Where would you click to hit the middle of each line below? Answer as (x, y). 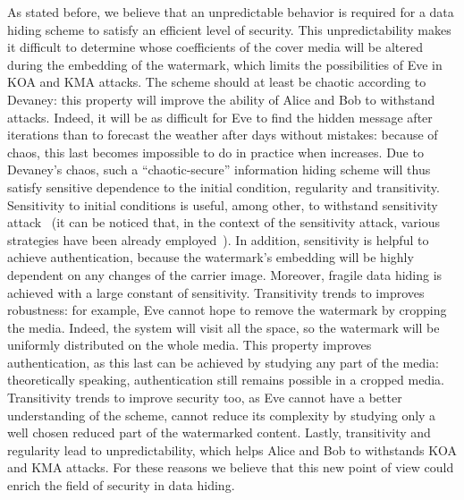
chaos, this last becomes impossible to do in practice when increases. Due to (215, 152)
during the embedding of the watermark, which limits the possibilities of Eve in (225, 64)
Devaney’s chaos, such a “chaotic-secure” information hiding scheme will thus (219, 169)
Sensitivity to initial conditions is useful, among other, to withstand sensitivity (223, 204)
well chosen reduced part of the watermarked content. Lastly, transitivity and (219, 432)
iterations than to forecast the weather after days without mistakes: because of (223, 135)
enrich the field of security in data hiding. (121, 485)
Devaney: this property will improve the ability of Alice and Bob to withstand (221, 99)
